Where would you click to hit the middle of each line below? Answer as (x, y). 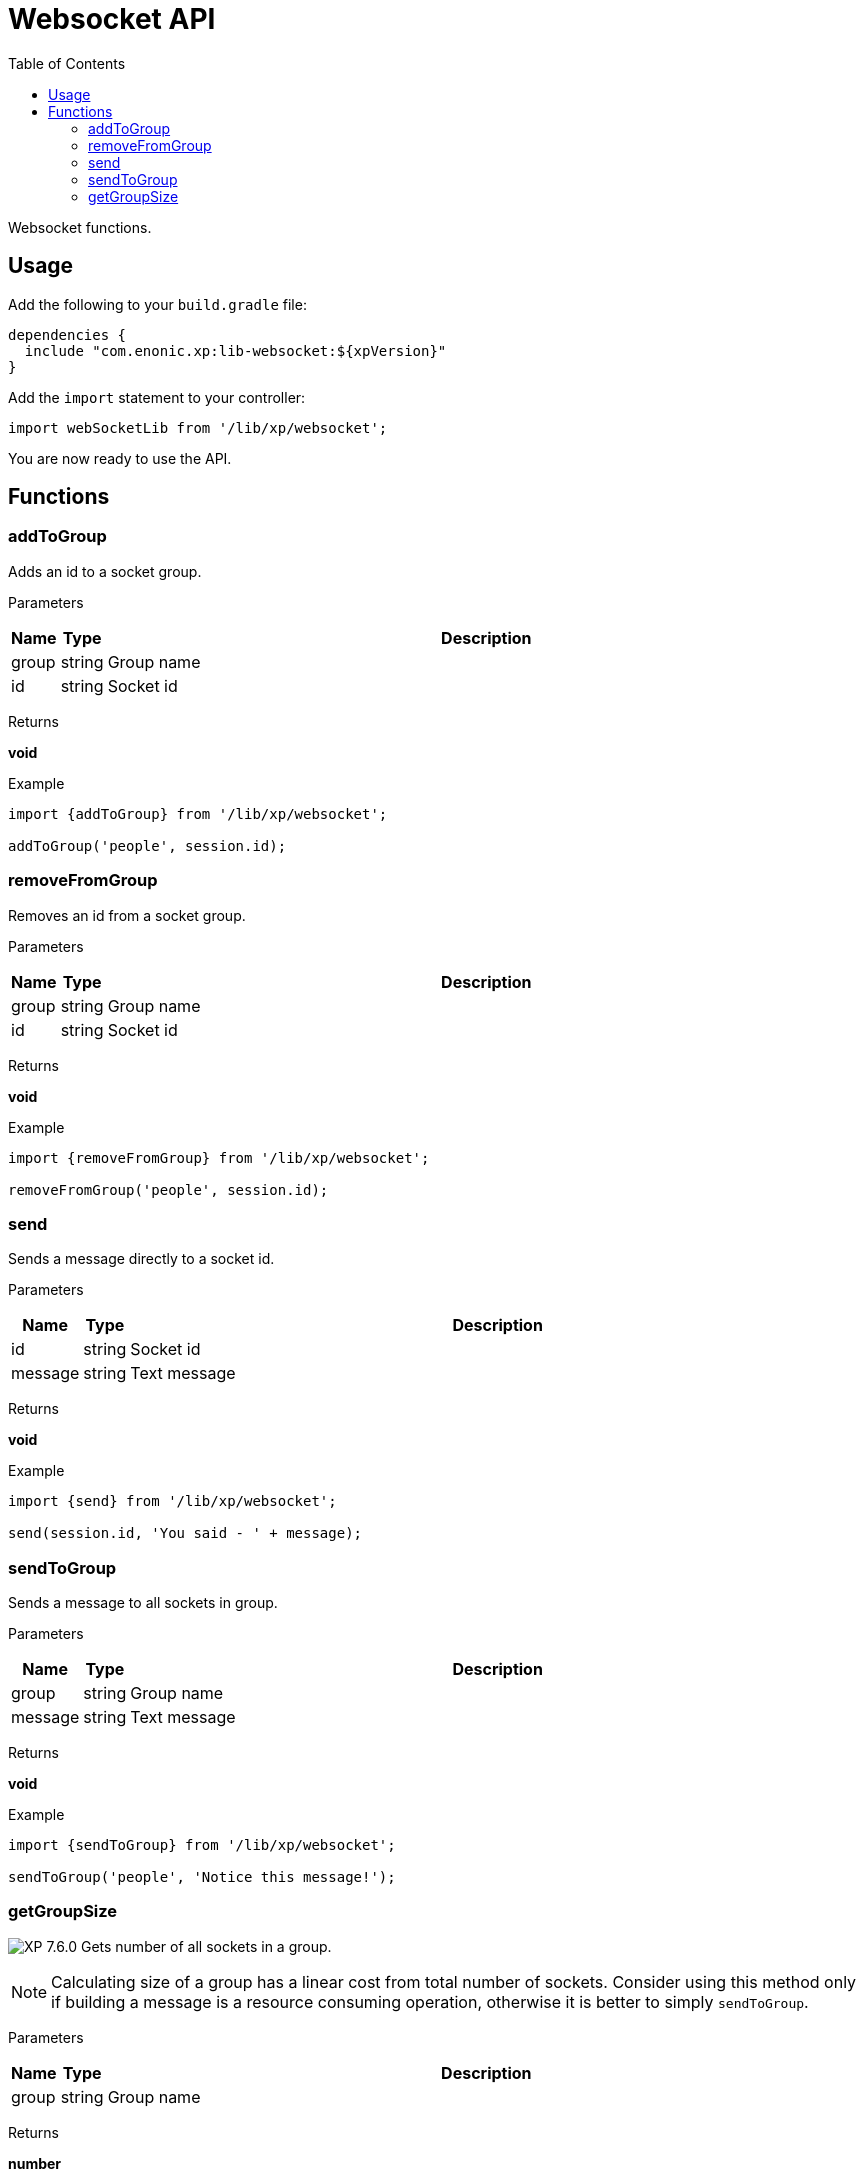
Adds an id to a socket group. (105, 571)
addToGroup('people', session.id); (147, 845)
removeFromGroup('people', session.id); (168, 1189)
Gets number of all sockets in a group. (206, 1946)
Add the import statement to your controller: (157, 397)
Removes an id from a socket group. (127, 915)
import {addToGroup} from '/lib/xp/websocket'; (198, 813)
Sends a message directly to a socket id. (141, 1259)
